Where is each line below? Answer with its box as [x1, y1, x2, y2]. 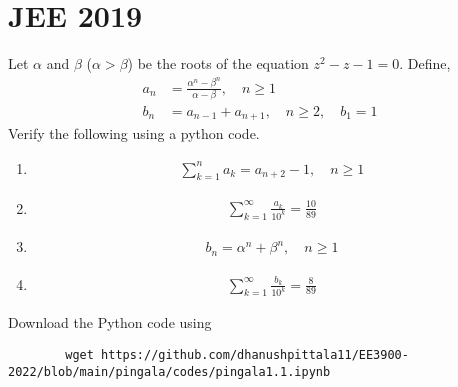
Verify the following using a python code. [8, 123, 260, 144]
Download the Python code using [8, 312, 212, 333]
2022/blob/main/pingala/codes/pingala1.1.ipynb [8, 364, 331, 379]
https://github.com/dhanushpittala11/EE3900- [101, 347, 409, 362]
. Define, [399, 53, 451, 74]
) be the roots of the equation [127, 53, 309, 74]
